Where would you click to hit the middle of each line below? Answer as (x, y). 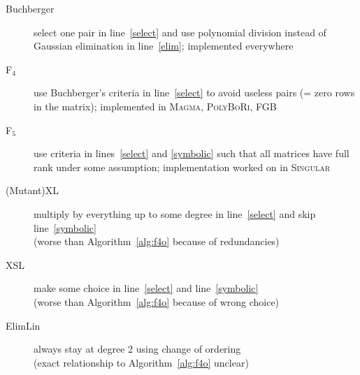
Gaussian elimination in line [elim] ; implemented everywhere (164, 46)
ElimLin (23, 325)
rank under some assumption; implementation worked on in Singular (182, 167)
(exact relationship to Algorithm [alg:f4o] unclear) (141, 362)
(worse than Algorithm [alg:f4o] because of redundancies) (157, 241)
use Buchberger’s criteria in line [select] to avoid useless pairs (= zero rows (194, 93)
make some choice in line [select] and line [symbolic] (146, 288)
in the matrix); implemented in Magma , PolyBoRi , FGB (155, 106)
